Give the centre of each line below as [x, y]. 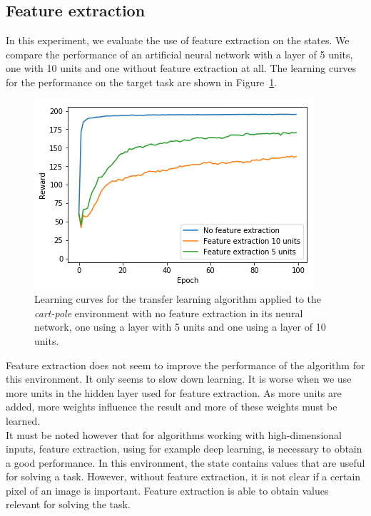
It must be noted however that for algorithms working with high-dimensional [174, 434]
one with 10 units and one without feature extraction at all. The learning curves [181, 68]
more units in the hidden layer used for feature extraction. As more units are [174, 392]
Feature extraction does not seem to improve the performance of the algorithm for [185, 365]
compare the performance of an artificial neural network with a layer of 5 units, [179, 54]
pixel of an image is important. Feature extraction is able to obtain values [167, 490]
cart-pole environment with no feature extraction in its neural [169, 313]
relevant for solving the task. [68, 504]
